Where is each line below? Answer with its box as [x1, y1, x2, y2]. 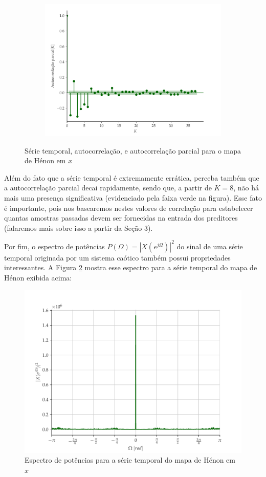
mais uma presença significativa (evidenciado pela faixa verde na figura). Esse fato [4, 192, 262, 203]
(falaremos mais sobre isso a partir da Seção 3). [4, 222, 153, 233]
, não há [233, 182, 259, 193]
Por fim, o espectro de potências [4, 241, 105, 251]
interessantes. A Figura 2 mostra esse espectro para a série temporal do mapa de [4, 262, 257, 273]
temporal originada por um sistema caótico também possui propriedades [4, 252, 231, 263]
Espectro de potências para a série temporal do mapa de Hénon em [25, 454, 235, 465]
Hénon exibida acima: [4, 272, 72, 283]
